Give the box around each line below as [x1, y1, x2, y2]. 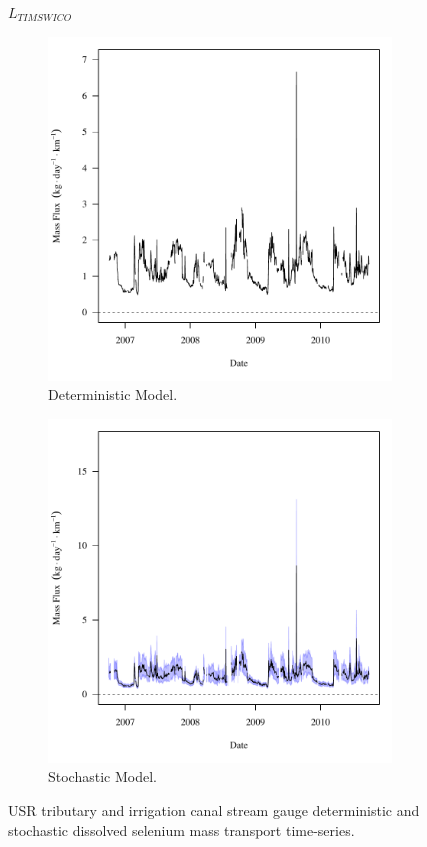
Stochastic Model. [48, 766, 157, 787]
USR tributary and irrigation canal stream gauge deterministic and [8, 799, 420, 820]
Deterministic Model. [48, 384, 178, 405]
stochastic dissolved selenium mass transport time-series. [8, 819, 355, 840]
